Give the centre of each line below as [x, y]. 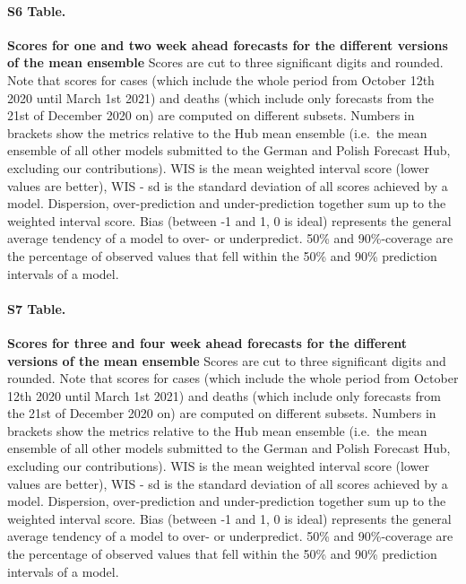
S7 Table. [37, 308]
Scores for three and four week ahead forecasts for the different [207, 342]
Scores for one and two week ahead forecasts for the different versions [228, 44]
